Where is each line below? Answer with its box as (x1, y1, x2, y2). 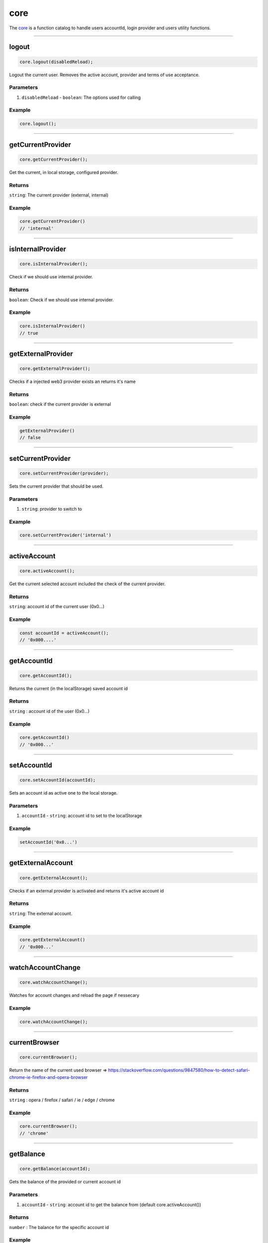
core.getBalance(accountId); (19, 1166, 91, 1172)
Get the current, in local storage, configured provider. (9, 169, 119, 175)
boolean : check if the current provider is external (9, 401, 111, 407)
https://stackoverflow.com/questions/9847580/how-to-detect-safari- (108, 1067, 250, 1073)
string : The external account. (9, 910, 72, 916)
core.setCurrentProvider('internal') (19, 533, 112, 538)
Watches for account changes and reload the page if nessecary (9, 992, 139, 998)
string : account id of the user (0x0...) (9, 708, 90, 714)
